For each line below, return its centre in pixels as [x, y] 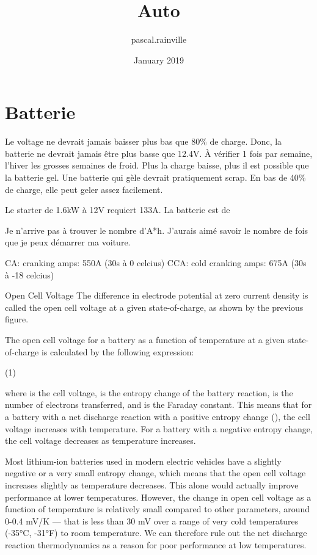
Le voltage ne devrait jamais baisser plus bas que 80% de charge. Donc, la [144, 141]
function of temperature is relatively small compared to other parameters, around [158, 509]
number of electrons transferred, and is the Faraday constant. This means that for [158, 404]
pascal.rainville [159, 39]
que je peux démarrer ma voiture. [68, 242]
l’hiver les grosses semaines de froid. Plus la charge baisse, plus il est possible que [157, 165]
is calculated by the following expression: [118, 351]
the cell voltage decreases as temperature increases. [100, 441]
